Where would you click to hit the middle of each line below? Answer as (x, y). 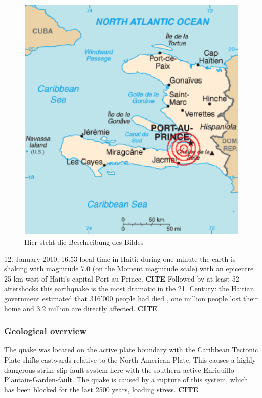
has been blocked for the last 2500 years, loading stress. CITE (101, 389)
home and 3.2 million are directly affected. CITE (81, 308)
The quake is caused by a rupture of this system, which (162, 380)
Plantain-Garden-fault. (39, 380)
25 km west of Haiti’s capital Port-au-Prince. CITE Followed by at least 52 (122, 278)
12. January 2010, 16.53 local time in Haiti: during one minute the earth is (120, 258)
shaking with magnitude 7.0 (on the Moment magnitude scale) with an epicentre (129, 269)
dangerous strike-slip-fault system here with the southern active (103, 369)
